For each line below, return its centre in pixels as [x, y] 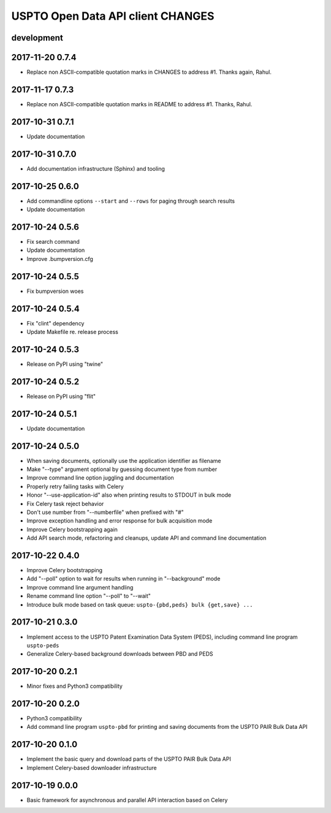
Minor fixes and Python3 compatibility [74, 686]
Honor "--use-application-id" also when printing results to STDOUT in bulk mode [129, 495]
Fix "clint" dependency [55, 323]
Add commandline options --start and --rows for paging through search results [131, 201]
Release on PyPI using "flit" [61, 396]
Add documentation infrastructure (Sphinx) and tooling [96, 168]
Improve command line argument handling [80, 587]
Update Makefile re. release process [73, 332]
